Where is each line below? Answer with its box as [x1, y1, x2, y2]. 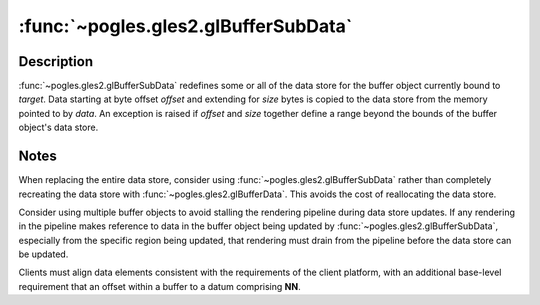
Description [18, 53, 94, 70]
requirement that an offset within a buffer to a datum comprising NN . [18, 280, 301, 292]
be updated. [18, 248, 69, 260]
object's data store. [18, 121, 99, 134]
